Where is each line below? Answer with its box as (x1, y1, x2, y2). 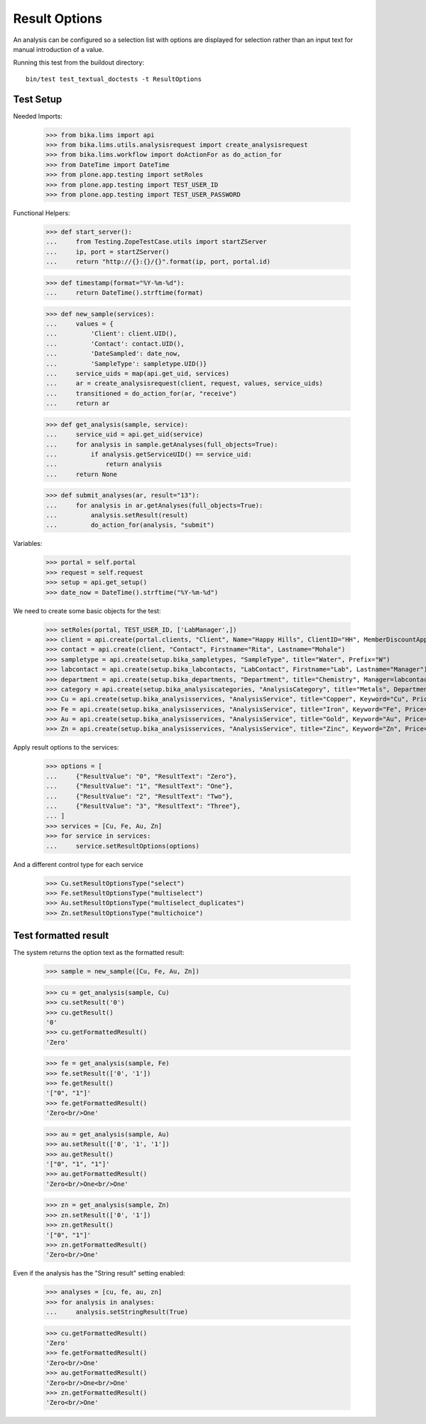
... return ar (45, 399, 110, 408)
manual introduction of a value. (13, 45, 104, 53)
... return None (45, 470, 117, 478)
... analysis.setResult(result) (45, 512, 188, 519)
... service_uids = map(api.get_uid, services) (45, 370, 230, 377)
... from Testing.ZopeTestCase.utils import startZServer (45, 238, 267, 246)
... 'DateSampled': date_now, (45, 350, 181, 358)
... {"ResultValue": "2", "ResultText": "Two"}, (45, 792, 234, 800)
